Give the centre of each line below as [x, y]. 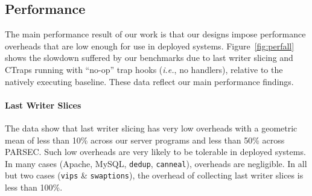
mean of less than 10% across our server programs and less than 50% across [145, 140]
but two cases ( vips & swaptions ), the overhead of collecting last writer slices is [154, 175]
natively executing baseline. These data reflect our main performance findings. [149, 81]
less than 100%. [34, 187]
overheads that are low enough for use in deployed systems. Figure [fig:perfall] [150, 46]
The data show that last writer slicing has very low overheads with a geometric [151, 128]
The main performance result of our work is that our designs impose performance [155, 34]
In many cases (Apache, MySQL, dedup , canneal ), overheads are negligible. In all [156, 163]
